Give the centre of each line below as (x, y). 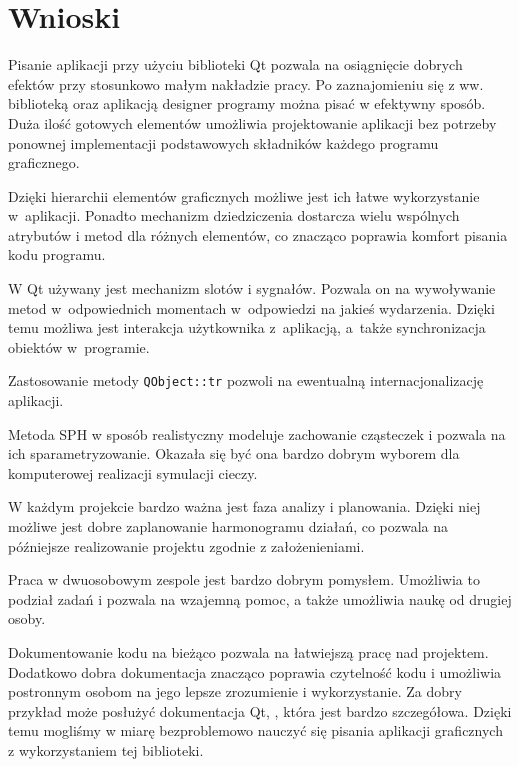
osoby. (27, 618)
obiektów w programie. (79, 346)
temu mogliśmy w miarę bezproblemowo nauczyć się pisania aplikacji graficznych (255, 730)
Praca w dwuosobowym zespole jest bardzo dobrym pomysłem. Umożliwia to (244, 579)
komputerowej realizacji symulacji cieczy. (133, 472)
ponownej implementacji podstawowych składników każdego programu (223, 142)
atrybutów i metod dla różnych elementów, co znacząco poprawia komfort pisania (258, 234)
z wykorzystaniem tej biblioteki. (106, 750)
